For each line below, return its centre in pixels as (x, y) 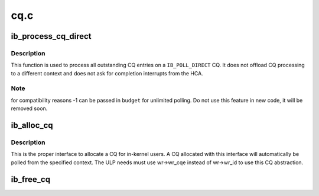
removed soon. (29, 108)
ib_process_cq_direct (51, 36)
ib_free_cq (30, 179)
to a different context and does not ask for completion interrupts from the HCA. (107, 73)
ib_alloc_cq (32, 126)
